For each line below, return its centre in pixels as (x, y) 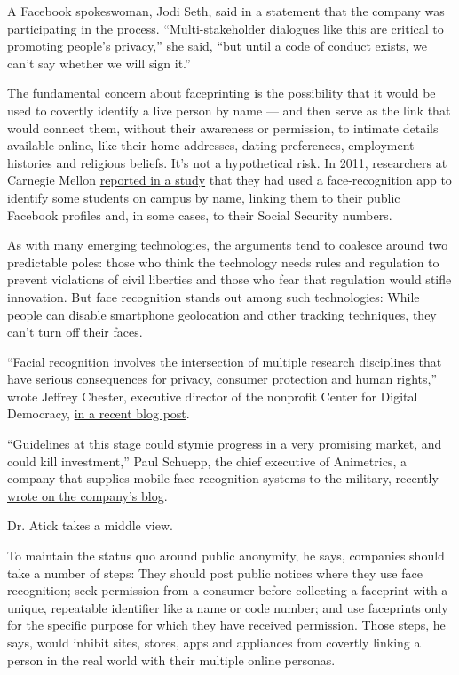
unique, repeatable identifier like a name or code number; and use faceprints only (228, 607)
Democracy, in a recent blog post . (99, 413)
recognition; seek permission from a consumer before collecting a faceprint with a (228, 590)
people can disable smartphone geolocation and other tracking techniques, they (222, 314)
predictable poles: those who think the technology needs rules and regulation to (223, 262)
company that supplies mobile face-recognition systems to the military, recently (223, 478)
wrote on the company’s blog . (87, 495)
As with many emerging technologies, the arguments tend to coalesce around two (228, 245)
